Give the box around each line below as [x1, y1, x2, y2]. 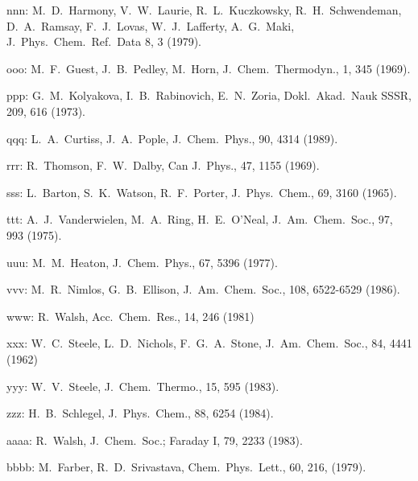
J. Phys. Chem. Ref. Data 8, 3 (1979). [6, 33, 201, 50]
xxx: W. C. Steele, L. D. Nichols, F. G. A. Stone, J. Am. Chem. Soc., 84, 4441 [6, 335, 412, 351]
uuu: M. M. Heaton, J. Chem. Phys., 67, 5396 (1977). [6, 253, 278, 270]
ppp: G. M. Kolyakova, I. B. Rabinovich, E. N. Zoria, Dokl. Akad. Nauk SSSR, [6, 87, 412, 104]
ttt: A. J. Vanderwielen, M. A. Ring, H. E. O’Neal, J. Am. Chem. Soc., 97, [6, 211, 393, 228]
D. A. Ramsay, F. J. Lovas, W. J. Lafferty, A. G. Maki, [6, 17, 295, 34]
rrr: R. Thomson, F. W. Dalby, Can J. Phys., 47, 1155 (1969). [6, 157, 320, 174]
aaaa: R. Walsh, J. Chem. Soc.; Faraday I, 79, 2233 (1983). [6, 431, 303, 448]
